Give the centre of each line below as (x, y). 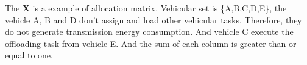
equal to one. (29, 55)
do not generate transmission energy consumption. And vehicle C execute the (149, 32)
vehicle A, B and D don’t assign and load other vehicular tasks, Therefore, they (153, 20)
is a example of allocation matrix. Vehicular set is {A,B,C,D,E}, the (160, 8)
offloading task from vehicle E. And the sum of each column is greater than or (151, 43)
